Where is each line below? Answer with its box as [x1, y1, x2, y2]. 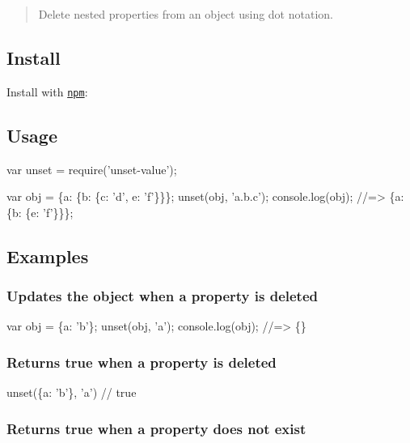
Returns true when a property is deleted [6, 351, 277, 372]
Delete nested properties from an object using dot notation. [38, 6, 333, 22]
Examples [6, 243, 89, 268]
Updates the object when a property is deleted [6, 286, 318, 306]
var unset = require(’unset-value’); [6, 160, 177, 177]
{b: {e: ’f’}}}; [6, 203, 74, 220]
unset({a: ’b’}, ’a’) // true [6, 384, 137, 401]
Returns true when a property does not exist [6, 418, 306, 438]
